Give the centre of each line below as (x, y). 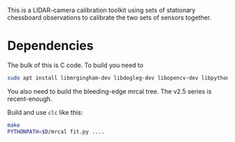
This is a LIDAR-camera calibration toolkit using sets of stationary (101, 10)
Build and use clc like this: (45, 112)
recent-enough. (30, 99)
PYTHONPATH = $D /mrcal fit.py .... (56, 132)
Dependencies (50, 46)
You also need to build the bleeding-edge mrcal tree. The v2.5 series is (109, 91)
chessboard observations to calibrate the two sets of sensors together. (109, 17)
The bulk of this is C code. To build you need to (75, 65)
